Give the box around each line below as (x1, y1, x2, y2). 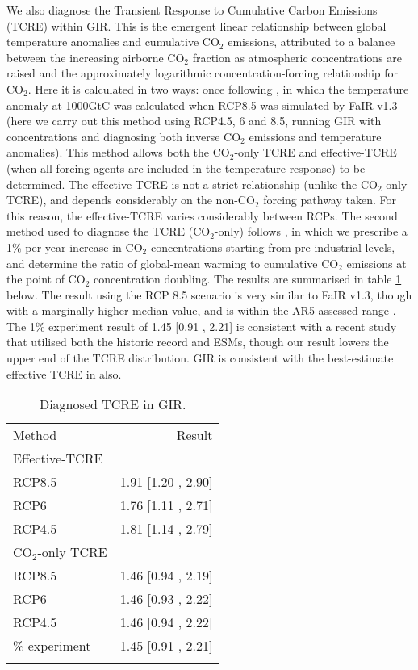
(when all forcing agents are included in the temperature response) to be (6, 159, 366, 176)
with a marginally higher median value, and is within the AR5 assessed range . (6, 302, 396, 319)
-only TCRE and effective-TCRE (234, 144, 397, 161)
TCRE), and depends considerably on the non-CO (6, 191, 255, 208)
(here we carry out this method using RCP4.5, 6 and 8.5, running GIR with (6, 112, 382, 129)
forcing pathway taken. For (263, 191, 396, 208)
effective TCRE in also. (6, 365, 122, 382)
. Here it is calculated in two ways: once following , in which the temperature (27, 80, 409, 97)
